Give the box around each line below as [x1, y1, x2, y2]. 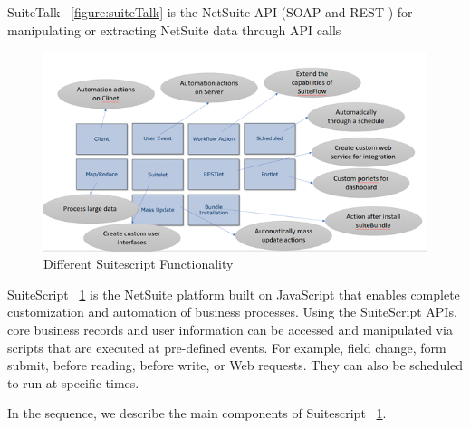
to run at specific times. [7, 373, 139, 392]
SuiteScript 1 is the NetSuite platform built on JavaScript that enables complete [7, 284, 460, 303]
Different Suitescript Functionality [43, 254, 234, 273]
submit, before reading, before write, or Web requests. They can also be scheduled [7, 356, 464, 375]
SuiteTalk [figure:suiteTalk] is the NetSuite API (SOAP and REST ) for [7, 3, 413, 21]
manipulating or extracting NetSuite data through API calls [7, 20, 341, 39]
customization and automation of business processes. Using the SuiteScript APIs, [7, 302, 457, 321]
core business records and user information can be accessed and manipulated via [7, 320, 453, 338]
